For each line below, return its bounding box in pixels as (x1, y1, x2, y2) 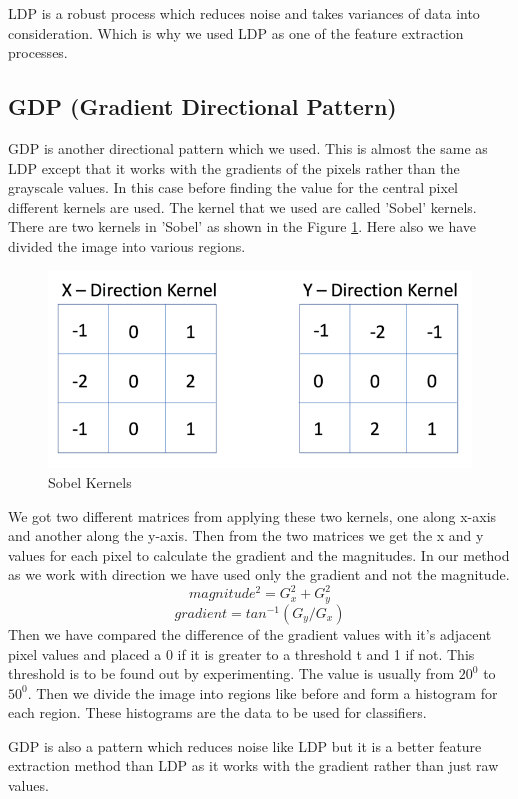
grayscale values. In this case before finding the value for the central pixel (8, 177, 459, 198)
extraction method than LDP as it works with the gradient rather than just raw (8, 755, 499, 776)
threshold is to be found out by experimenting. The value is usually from (8, 663, 455, 684)
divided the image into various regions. (8, 235, 246, 256)
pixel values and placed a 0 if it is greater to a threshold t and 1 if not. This (8, 643, 475, 664)
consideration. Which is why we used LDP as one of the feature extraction (8, 22, 464, 43)
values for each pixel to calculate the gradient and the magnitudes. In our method (8, 544, 510, 565)
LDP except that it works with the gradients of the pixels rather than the (8, 157, 460, 178)
